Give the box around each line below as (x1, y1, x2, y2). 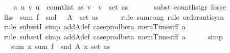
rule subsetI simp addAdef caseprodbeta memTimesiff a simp (4, 31, 223, 41)
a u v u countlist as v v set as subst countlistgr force (13, 2, 226, 12)
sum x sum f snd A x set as (11, 41, 110, 51)
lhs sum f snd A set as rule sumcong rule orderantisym (4, 11, 224, 22)
